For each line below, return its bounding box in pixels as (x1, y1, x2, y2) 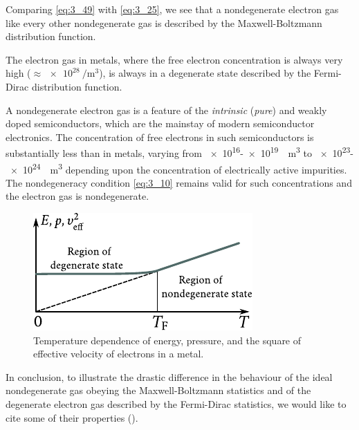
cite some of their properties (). (6, 410, 138, 424)
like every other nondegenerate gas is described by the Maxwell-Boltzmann (6, 15, 322, 30)
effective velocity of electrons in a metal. (33, 346, 204, 361)
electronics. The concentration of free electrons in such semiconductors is (6, 129, 314, 144)
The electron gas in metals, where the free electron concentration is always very (6, 52, 343, 66)
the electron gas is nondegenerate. (6, 189, 149, 203)
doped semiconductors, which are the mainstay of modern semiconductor (6, 116, 315, 131)
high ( (6, 66, 31, 80)
